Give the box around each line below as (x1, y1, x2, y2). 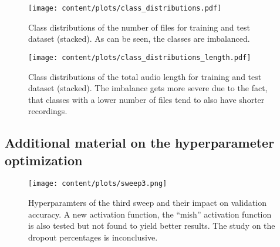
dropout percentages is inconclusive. (28, 231, 158, 243)
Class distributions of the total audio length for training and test (28, 70, 262, 82)
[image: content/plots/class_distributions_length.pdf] (28, 53, 251, 62)
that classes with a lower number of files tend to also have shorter (28, 93, 265, 105)
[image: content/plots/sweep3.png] (28, 179, 167, 188)
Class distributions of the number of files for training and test (28, 21, 250, 33)
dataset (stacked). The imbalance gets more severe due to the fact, (28, 82, 268, 94)
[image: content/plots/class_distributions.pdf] (28, 4, 222, 12)
